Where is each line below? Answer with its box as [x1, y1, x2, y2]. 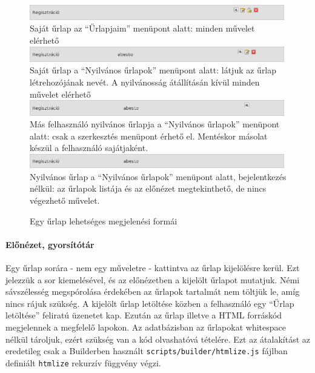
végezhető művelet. [30, 193, 100, 206]
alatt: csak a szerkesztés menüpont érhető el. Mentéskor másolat [30, 129, 268, 142]
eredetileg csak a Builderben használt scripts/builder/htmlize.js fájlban [5, 344, 288, 357]
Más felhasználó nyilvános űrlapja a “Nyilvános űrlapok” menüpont [30, 118, 280, 130]
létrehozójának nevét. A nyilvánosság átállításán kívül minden [30, 76, 260, 89]
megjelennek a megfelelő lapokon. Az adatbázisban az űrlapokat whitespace [5, 320, 286, 333]
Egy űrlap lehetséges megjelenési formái [30, 214, 177, 227]
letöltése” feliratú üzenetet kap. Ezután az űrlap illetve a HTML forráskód [5, 309, 282, 321]
